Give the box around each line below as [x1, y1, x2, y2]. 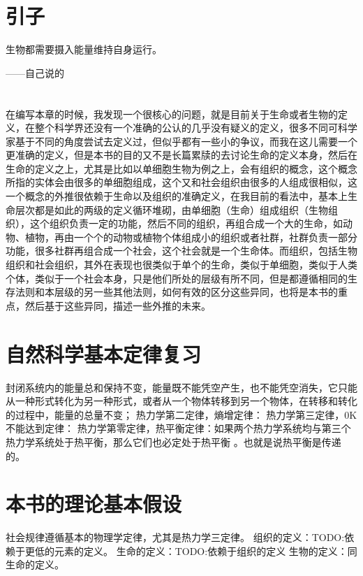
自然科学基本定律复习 [6, 339, 202, 368]
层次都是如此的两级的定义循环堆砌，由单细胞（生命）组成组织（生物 [15, 202, 328, 217]
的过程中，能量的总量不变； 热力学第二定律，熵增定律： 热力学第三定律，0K [6, 407, 357, 422]
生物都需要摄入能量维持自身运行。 [6, 42, 162, 57]
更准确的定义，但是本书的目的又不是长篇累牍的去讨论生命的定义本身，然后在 [6, 147, 357, 162]
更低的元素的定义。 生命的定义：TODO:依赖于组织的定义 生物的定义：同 [24, 543, 357, 558]
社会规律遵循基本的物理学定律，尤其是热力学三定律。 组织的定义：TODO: [6, 530, 345, 545]
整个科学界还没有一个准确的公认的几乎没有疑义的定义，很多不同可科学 [34, 120, 357, 135]
